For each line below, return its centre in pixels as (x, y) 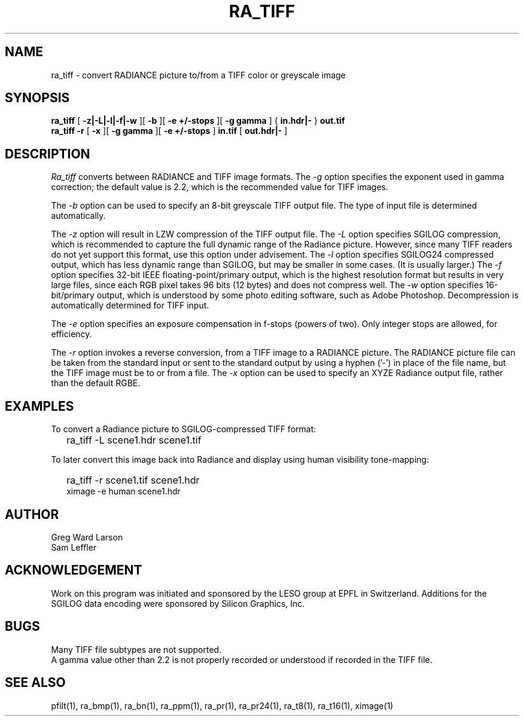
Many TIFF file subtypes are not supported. (136, 649)
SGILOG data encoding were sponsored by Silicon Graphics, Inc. (178, 603)
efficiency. (71, 334)
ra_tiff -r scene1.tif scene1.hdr (133, 480)
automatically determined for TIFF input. (130, 305)
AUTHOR (32, 514)
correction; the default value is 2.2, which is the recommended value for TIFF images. (220, 187)
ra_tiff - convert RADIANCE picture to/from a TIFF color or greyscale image (198, 75)
